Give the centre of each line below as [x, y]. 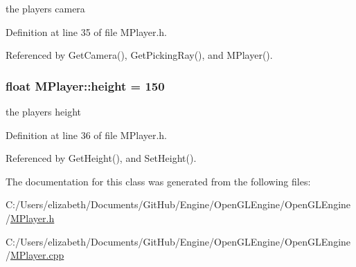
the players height [44, 111]
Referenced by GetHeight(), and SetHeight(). [101, 158]
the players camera [45, 8]
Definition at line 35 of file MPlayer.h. [87, 31]
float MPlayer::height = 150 [85, 85]
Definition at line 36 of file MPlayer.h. [87, 135]
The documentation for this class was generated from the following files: [158, 181]
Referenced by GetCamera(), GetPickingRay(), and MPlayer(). [139, 55]
